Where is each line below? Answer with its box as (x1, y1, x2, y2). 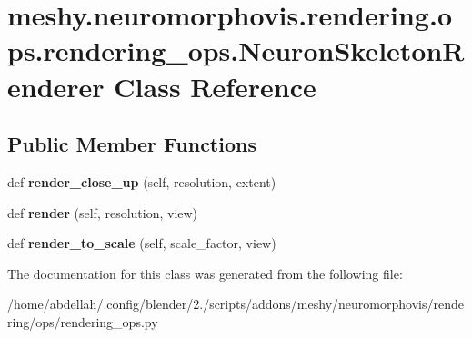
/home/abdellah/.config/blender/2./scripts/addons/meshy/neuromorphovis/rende (7, 294, 464, 313)
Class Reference (114, 67, 316, 104)
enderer (7, 67, 105, 104)
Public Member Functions (7, 130, 256, 158)
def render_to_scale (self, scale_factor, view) (7, 234, 276, 253)
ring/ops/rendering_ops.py (7, 312, 158, 331)
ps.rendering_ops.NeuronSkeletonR (7, 32, 465, 69)
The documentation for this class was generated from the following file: (7, 263, 403, 283)
